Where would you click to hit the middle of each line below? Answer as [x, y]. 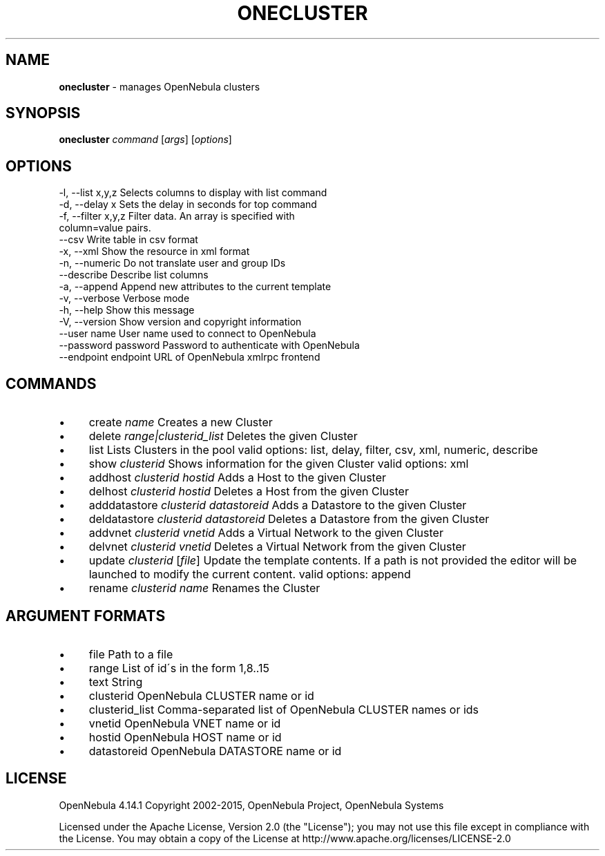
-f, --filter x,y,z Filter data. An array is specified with [177, 216]
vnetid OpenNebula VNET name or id [185, 723]
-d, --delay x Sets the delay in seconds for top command [188, 205]
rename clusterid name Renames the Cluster [204, 588]
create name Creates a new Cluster [181, 422]
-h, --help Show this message [127, 310]
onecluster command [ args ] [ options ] [145, 140]
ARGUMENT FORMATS [86, 616]
